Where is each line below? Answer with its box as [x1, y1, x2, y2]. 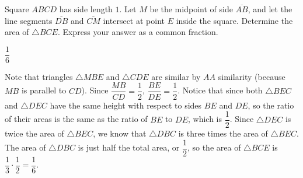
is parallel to [21, 84, 67, 96]
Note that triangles [5, 70, 73, 82]
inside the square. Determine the [176, 14, 293, 26]
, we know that [93, 127, 147, 139]
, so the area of [187, 141, 241, 153]
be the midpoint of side [149, 3, 233, 15]
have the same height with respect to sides [50, 99, 202, 111]
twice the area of [5, 127, 64, 139]
